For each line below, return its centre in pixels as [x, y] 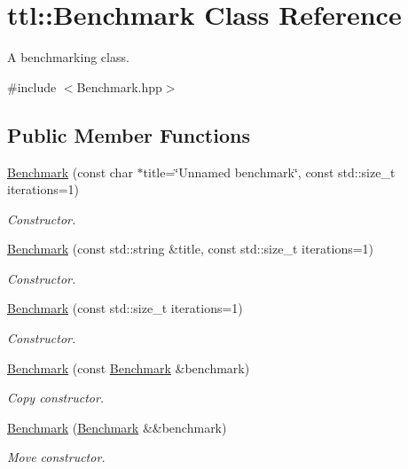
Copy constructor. [56, 398]
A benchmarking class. [68, 57]
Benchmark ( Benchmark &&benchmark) [117, 427]
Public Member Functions [129, 134]
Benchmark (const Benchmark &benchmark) [129, 367]
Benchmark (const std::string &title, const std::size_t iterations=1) [191, 249]
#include [32, 86]
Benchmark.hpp [119, 86]
